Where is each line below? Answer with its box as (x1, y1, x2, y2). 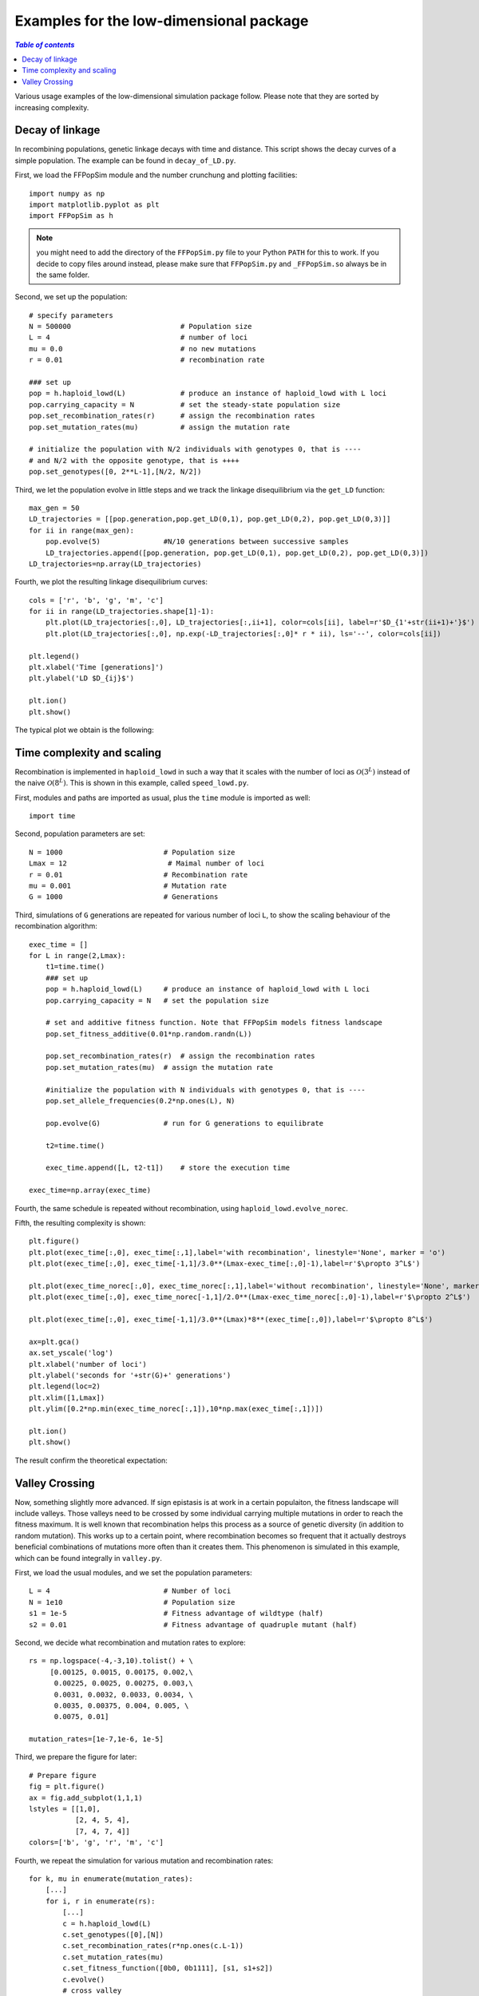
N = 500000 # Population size (29, 322, 252, 331)
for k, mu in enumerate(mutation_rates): (29, 1875, 193, 1883)
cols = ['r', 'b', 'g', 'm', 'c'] (29, 596, 164, 604)
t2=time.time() (45, 1141, 105, 1150)
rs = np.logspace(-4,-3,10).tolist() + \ (29, 1657, 193, 1665)
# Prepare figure (29, 1771, 97, 1780)
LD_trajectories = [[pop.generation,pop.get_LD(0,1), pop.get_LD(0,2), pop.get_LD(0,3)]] (29, 515, 391, 524)
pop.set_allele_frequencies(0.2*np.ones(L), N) (45, 1096, 236, 1106)
